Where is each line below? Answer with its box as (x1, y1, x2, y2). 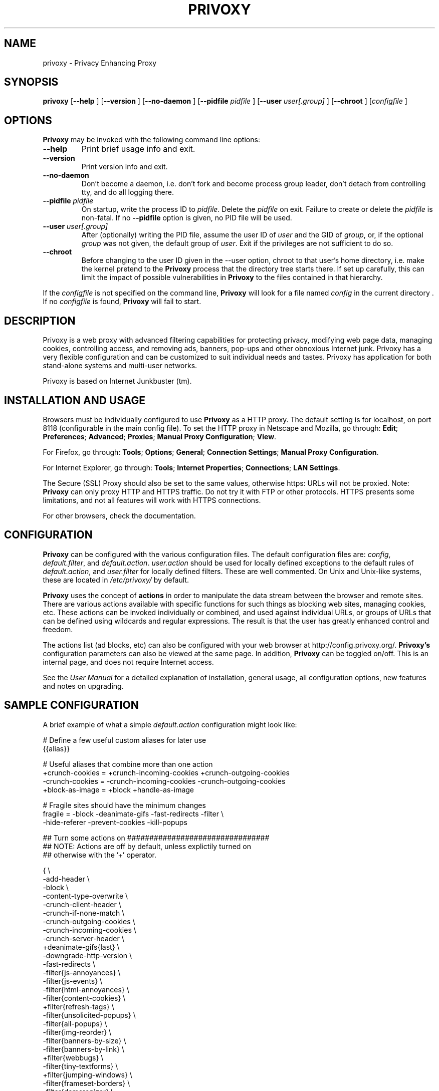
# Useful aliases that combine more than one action (43, 759, 213, 768)
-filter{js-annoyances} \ (43, 968, 121, 977)
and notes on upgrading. (43, 681, 124, 690)
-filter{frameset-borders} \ (43, 1078, 130, 1087)
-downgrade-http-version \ (43, 951, 132, 960)
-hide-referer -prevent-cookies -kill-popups (43, 817, 187, 827)
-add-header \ (43, 874, 90, 883)
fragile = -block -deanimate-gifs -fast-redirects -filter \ (43, 809, 224, 818)
